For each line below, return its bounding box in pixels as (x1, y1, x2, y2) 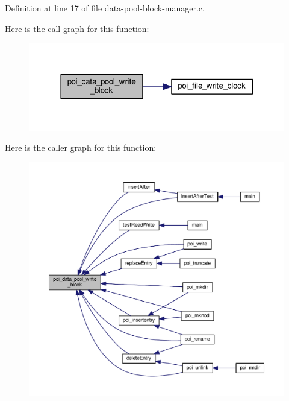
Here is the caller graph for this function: (5, 141, 157, 154)
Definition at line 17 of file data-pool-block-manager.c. (5, 2, 205, 14)
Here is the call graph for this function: (5, 22, 149, 34)
